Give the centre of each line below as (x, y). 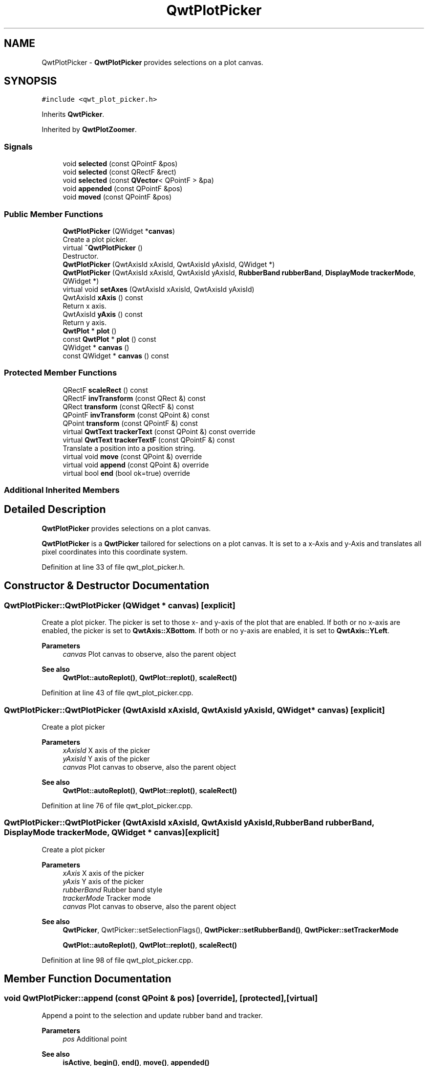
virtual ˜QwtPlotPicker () (103, 247)
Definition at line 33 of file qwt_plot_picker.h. (113, 567)
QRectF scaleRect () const (105, 390)
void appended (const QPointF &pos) (123, 189)
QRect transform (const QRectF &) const (128, 406)
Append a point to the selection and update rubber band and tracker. (152, 1015)
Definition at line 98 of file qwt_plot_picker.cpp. (118, 960)
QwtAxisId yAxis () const (103, 314)
